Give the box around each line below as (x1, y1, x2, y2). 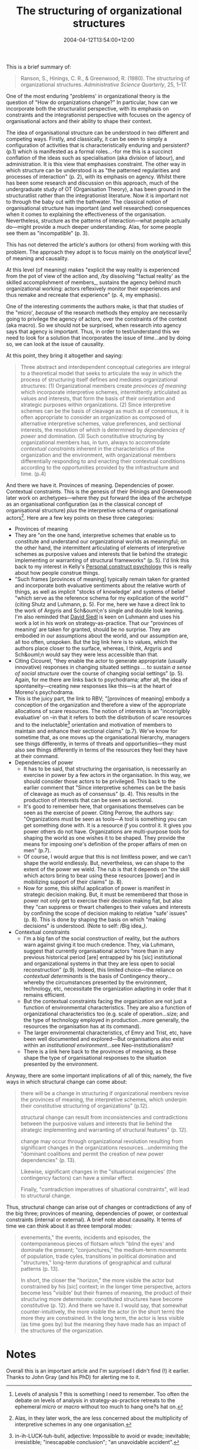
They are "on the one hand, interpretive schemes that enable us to (14, 532, 176, 539)
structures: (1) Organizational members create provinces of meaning (20, 382, 187, 389)
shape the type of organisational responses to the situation (23, 1054, 167, 1061)
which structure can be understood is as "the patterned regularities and (6, 167, 180, 174)
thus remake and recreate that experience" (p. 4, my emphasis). (6, 291, 161, 298)
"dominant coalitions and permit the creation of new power (20, 1150, 164, 1157)
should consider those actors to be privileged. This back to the (23, 778, 176, 785)
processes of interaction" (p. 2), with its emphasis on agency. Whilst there (6, 173, 186, 180)
